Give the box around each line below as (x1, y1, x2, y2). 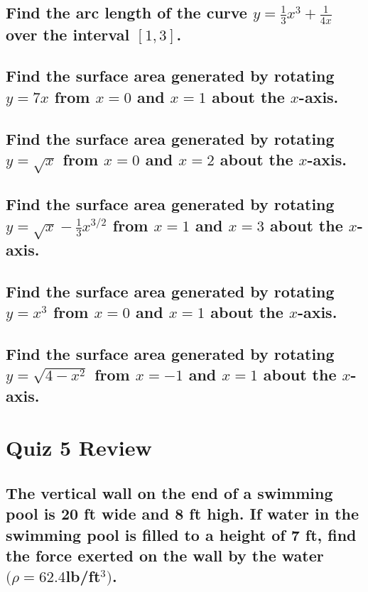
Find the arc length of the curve (6, 1, 247, 23)
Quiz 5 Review (6, 433, 152, 462)
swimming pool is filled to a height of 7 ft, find (6, 523, 357, 545)
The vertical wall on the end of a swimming (6, 481, 333, 503)
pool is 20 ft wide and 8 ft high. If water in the (6, 503, 359, 525)
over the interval (6, 23, 130, 45)
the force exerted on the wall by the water (6, 544, 324, 566)
